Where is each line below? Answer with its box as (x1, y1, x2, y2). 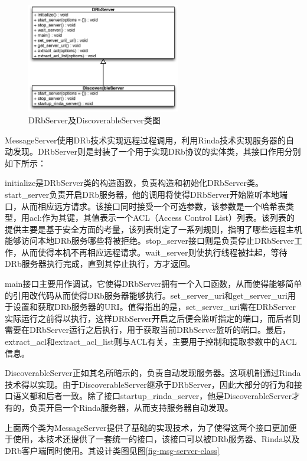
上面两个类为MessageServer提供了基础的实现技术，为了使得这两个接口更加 (5, 421, 289, 433)
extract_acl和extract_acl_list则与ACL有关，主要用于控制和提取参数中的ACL (5, 335, 297, 348)
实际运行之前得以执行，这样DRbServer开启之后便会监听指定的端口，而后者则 (5, 312, 301, 324)
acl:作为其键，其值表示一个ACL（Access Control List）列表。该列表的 (29, 211, 295, 224)
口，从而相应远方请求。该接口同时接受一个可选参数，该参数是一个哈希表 (5, 200, 286, 212)
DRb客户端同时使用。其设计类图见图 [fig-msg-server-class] (5, 444, 220, 456)
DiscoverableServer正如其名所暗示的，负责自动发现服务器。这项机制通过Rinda (5, 367, 301, 379)
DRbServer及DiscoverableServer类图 (28, 113, 161, 126)
